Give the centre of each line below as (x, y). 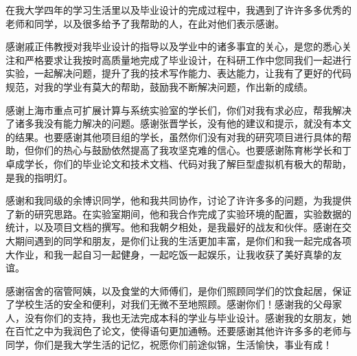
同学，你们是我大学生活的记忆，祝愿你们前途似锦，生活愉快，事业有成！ (169, 345)
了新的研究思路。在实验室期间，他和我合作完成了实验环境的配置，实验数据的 (178, 213)
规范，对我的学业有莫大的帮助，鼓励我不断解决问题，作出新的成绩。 (159, 86)
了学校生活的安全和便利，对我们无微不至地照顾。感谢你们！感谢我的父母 (169, 304)
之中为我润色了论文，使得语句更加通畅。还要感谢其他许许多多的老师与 (193, 331)
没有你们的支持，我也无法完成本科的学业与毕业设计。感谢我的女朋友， (183, 317)
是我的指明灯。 (39, 177)
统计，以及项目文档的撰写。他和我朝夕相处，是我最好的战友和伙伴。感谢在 (174, 227)
